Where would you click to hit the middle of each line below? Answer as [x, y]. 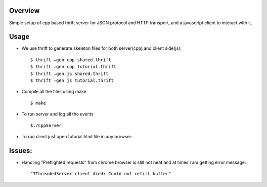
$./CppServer [46, 125]
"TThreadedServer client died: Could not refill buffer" [101, 174]
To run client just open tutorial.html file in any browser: [77, 136]
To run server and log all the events [58, 114]
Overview [24, 11]
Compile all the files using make [54, 92]
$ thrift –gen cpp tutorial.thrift [73, 67]
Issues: [21, 150]
